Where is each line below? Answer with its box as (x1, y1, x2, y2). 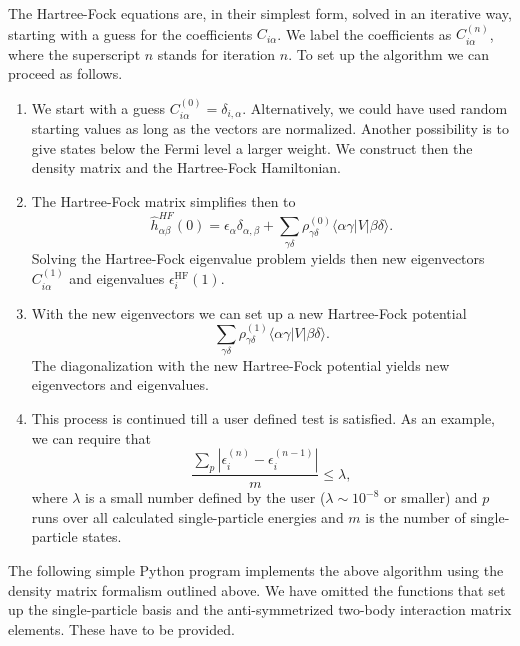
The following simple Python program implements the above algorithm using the (8, 560, 504, 581)
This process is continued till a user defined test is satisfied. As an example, (31, 408, 495, 429)
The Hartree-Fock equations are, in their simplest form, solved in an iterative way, (8, 3, 512, 23)
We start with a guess (31, 97, 166, 118)
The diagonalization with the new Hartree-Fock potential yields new (31, 354, 450, 375)
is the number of (365, 506, 466, 527)
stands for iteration (157, 43, 276, 64)
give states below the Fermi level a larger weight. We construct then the (31, 137, 473, 158)
